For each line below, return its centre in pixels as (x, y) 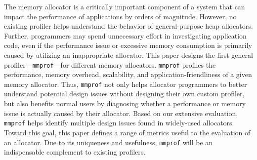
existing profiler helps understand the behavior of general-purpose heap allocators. (128, 26)
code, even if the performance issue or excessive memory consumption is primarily (128, 45)
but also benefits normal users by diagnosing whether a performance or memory (125, 103)
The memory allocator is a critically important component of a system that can (125, 6)
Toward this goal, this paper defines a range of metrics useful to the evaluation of (127, 132)
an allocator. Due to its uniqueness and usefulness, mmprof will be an (108, 142)
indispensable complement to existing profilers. (75, 152)
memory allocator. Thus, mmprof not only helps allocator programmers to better (126, 84)
